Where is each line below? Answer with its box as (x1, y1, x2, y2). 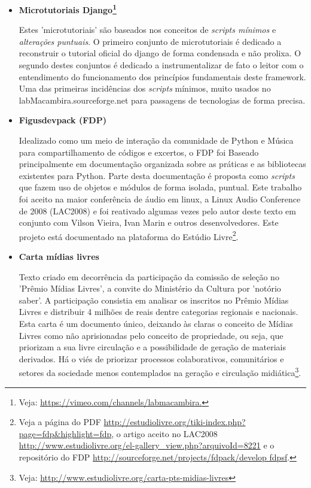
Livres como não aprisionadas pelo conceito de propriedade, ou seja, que (19, 329, 283, 341)
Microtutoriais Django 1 (19, 2, 117, 16)
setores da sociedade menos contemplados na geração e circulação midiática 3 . (19, 365, 301, 378)
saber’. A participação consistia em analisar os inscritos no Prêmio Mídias (19, 293, 289, 306)
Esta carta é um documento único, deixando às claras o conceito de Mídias (19, 317, 293, 329)
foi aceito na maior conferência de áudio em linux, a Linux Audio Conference (19, 192, 301, 205)
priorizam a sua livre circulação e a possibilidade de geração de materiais (19, 341, 286, 353)
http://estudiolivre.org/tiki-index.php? (103, 416, 246, 428)
